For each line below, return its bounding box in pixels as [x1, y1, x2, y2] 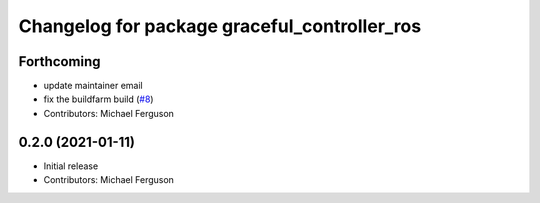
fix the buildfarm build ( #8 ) [43, 93, 154, 105]
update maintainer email [43, 80, 144, 92]
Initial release [43, 160, 99, 172]
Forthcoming [18, 53, 101, 70]
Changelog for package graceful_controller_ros [18, 15, 422, 37]
